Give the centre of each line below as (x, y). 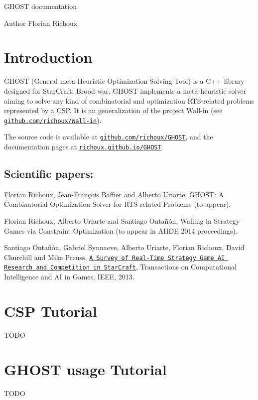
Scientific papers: (49, 174)
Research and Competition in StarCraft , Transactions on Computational (120, 267)
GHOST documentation (40, 6)
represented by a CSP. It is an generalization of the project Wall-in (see (113, 110)
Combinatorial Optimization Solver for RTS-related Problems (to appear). (117, 204)
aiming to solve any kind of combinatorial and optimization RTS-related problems (129, 100)
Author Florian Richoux (41, 23)
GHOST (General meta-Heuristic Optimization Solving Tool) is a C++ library (124, 81)
